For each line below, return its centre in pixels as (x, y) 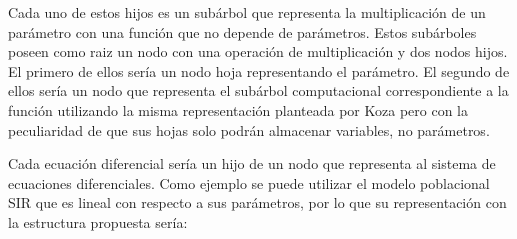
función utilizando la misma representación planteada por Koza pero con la (238, 109)
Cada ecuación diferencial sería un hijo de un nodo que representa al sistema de (252, 163)
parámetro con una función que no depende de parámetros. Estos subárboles (242, 31)
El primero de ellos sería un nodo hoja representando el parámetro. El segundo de (259, 70)
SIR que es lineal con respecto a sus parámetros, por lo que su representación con (257, 202)
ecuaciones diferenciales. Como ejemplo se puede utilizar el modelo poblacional (249, 182)
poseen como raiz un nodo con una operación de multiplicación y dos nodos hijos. (258, 51)
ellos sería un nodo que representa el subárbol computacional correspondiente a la (258, 90)
